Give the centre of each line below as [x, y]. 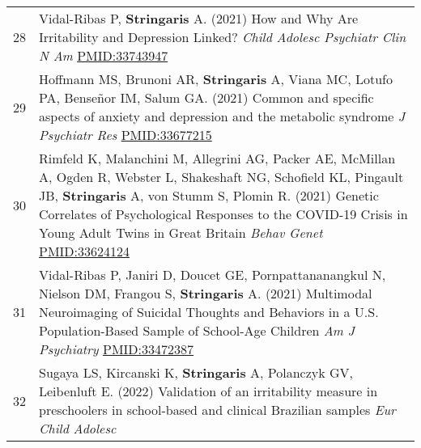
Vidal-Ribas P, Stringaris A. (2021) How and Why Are [199, 18]
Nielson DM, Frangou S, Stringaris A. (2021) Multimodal [206, 293]
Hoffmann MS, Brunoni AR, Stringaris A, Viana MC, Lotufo [216, 79]
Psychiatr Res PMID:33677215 [125, 135]
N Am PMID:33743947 [104, 55]
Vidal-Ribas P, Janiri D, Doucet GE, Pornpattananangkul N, [213, 275]
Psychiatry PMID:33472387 [117, 349]
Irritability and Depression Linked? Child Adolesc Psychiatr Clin [223, 37]
